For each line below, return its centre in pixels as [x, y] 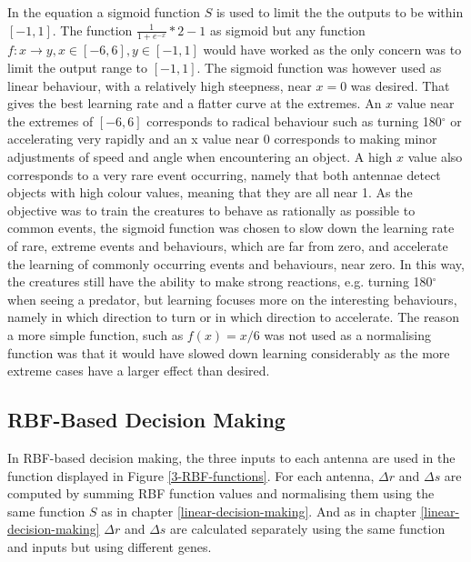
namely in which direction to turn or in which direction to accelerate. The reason [233, 317]
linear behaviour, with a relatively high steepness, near [160, 85]
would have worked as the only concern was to [332, 50]
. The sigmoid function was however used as [319, 68]
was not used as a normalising [348, 334]
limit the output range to [78, 68]
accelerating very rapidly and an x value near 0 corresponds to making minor [222, 139]
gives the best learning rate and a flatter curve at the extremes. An [195, 103]
